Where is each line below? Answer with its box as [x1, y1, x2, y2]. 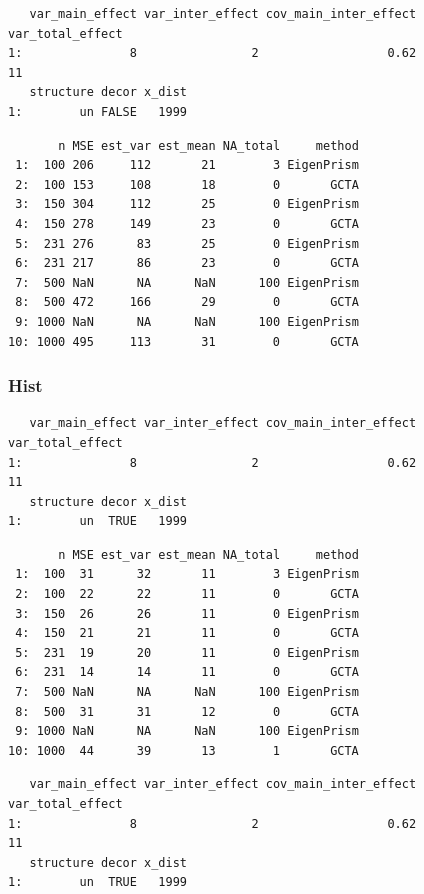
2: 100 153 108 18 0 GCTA [15, 177, 359, 192]
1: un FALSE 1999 [8, 104, 187, 119]
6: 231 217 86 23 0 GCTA [15, 256, 359, 271]
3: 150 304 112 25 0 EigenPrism [15, 197, 359, 212]
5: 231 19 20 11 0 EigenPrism [15, 645, 359, 660]
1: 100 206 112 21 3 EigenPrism [15, 158, 359, 173]
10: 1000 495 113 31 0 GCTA [8, 334, 359, 349]
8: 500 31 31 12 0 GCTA [15, 704, 359, 719]
